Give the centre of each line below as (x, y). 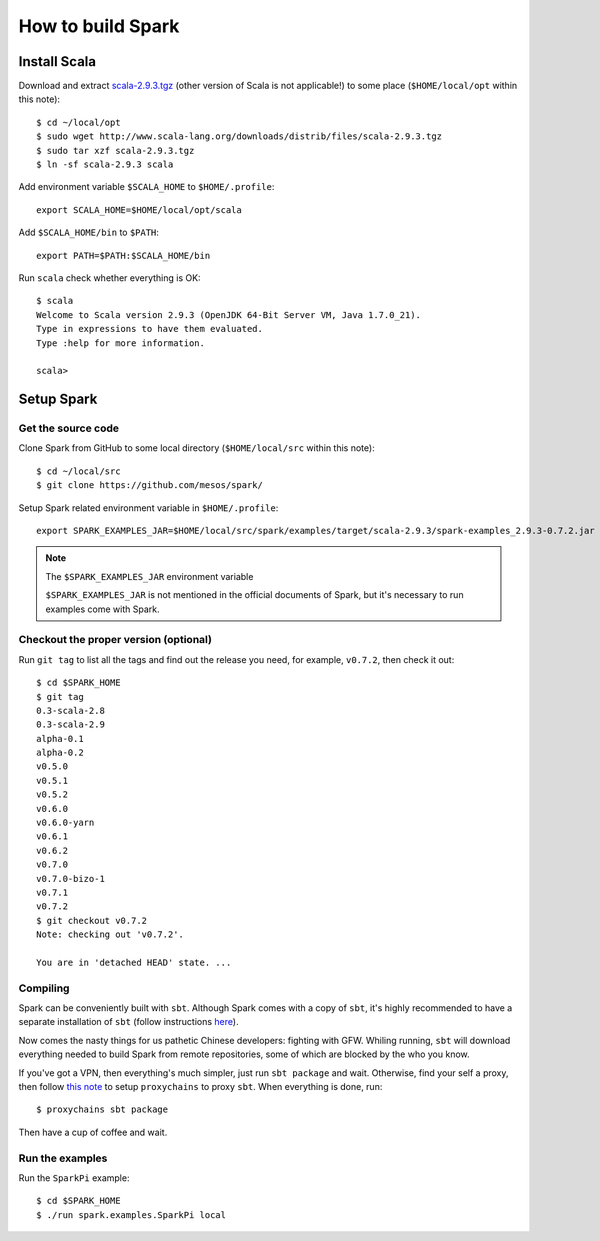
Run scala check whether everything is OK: (109, 277)
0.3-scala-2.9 (70, 724)
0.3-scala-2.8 (70, 710)
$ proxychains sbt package (102, 1109)
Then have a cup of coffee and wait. (93, 1132)
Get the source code (69, 428)
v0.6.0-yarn (65, 823)
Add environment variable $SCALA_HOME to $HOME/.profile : (146, 187)
